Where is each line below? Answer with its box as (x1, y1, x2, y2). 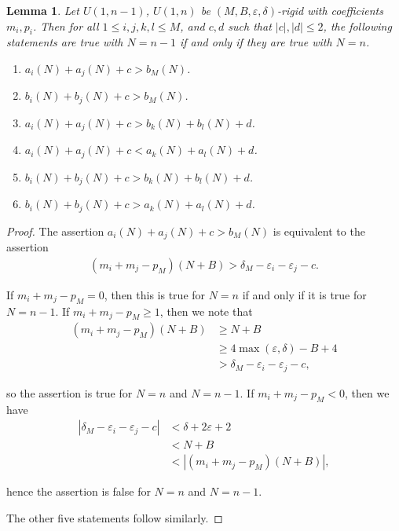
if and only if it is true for (242, 286, 367, 302)
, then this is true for (104, 286, 206, 302)
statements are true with (6, 34, 123, 50)
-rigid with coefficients (277, 2, 383, 18)
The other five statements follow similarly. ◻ (6, 510, 223, 526)
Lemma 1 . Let (6, 2, 79, 18)
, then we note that (159, 302, 253, 319)
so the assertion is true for (6, 384, 133, 401)
